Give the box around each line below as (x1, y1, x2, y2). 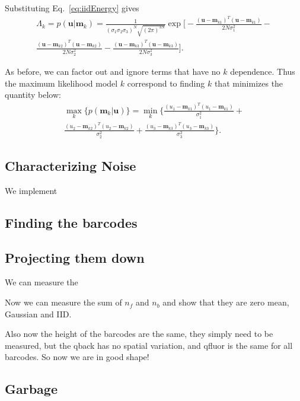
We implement (5, 184, 58, 196)
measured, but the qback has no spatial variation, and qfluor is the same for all (5, 339, 293, 351)
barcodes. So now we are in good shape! (5, 351, 149, 363)
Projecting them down (5, 248, 145, 266)
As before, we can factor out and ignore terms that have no (5, 65, 221, 77)
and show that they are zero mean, (162, 296, 289, 308)
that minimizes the (214, 77, 283, 89)
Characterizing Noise (5, 157, 136, 175)
